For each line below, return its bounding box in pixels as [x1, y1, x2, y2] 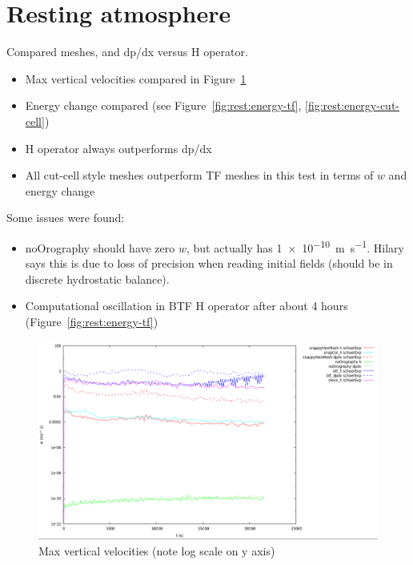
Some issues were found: [6, 209, 125, 226]
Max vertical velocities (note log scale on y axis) [38, 542, 275, 559]
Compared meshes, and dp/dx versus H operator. [6, 43, 248, 60]
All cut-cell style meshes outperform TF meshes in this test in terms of [25, 167, 374, 184]
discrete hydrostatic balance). [25, 270, 170, 287]
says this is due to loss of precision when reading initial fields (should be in [25, 255, 393, 272]
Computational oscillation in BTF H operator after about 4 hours [25, 297, 348, 314]
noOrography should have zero [25, 239, 175, 256]
